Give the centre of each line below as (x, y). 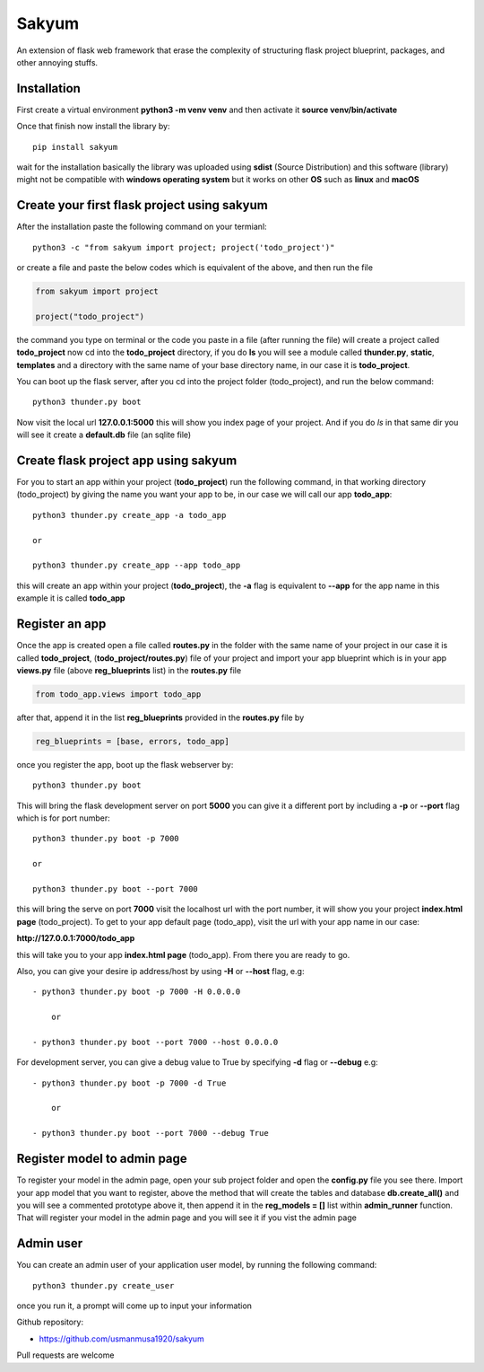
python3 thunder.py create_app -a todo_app (130, 515)
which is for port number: (64, 818)
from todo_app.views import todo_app (118, 694)
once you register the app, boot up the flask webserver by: (125, 764)
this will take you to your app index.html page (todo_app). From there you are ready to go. (183, 954)
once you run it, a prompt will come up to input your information (134, 1306)
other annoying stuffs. (57, 62)
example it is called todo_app (71, 598)
